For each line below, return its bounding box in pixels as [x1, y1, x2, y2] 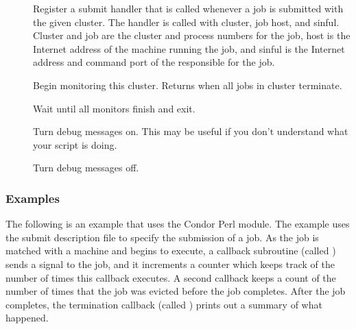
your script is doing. [33, 137, 117, 151]
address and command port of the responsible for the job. [33, 55, 275, 69]
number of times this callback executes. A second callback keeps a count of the [5, 270, 336, 284]
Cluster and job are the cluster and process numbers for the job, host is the [33, 28, 351, 42]
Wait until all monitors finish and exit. [33, 101, 195, 115]
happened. [5, 310, 49, 325]
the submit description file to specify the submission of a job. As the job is [5, 230, 319, 244]
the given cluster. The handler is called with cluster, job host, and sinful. [33, 14, 340, 29]
